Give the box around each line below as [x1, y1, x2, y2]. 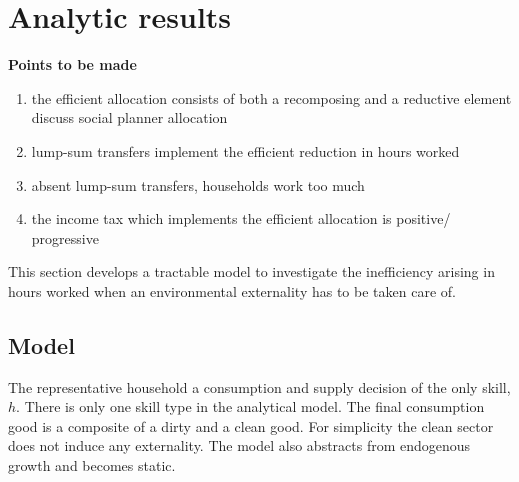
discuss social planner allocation [31, 107, 228, 128]
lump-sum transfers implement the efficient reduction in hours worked [31, 140, 460, 161]
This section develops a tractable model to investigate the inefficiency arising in [8, 261, 495, 282]
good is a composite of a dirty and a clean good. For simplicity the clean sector [8, 415, 494, 436]
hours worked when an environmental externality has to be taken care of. [8, 280, 456, 301]
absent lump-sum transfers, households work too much [31, 174, 365, 195]
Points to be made [8, 54, 137, 75]
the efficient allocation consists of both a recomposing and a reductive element [31, 87, 512, 108]
